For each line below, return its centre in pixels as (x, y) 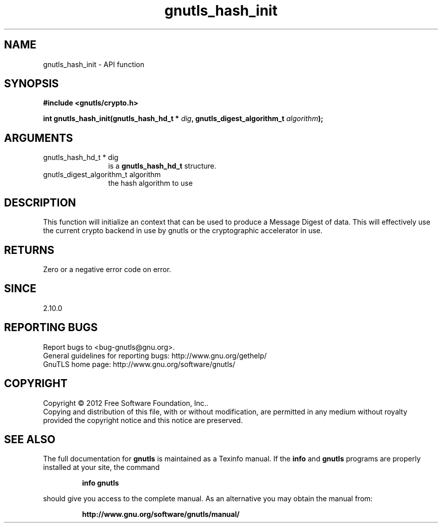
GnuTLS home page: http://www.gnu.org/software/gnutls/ (139, 364)
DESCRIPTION (40, 202)
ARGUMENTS (39, 138)
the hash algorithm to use (150, 183)
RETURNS (29, 250)
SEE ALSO (30, 439)
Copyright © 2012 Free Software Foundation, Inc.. (126, 403)
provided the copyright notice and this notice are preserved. (143, 420)
